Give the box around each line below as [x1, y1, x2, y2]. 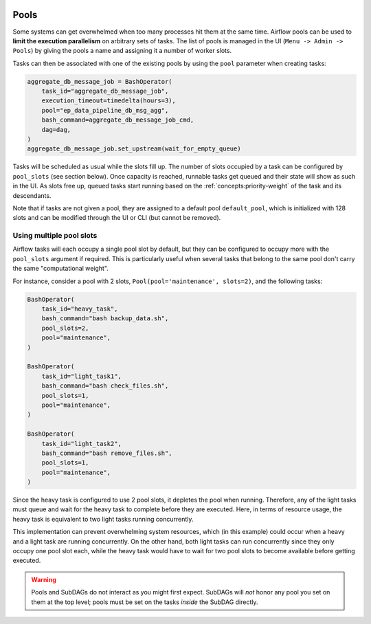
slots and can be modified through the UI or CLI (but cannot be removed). [12, 214, 221, 222]
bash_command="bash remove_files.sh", [41, 449, 172, 457]
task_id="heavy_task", [41, 305, 118, 313]
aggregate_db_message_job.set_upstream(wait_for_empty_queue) [27, 145, 241, 153]
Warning [31, 575, 56, 583]
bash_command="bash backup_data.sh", [41, 315, 169, 322]
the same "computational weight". [12, 265, 109, 273]
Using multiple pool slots [12, 231, 98, 241]
